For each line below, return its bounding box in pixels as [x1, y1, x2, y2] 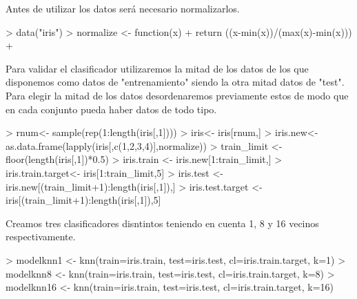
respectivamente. [6, 229, 76, 244]
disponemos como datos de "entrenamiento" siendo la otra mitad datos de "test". [6, 75, 345, 89]
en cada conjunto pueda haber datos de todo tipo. [6, 102, 217, 116]
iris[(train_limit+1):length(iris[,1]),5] [6, 193, 161, 207]
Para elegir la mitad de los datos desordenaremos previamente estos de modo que [6, 88, 349, 102]
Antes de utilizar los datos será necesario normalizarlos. [6, 1, 240, 15]
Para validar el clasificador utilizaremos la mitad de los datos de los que [6, 61, 309, 75]
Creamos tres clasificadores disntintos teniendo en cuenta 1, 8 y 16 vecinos [6, 215, 319, 230]
